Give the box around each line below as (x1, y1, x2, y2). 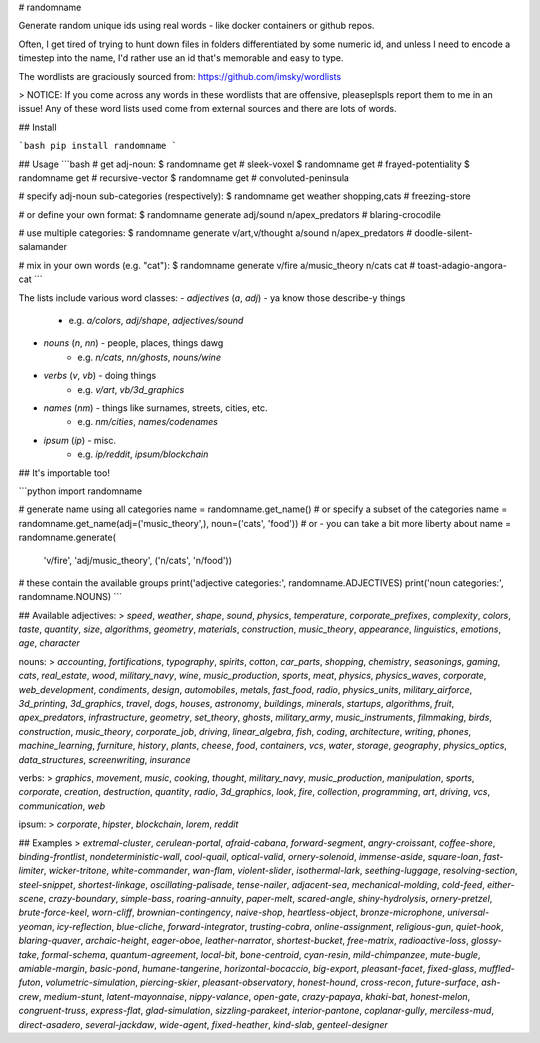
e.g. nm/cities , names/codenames (77, 416, 219, 428)
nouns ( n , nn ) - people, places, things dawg (43, 337, 224, 349)
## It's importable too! (18, 466, 110, 479)
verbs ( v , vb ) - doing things (43, 370, 157, 382)
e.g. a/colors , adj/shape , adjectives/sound (68, 315, 244, 327)
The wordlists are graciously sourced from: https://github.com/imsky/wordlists (18, 70, 342, 82)
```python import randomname (18, 485, 143, 497)
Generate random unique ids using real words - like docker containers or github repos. (18, 20, 375, 32)
